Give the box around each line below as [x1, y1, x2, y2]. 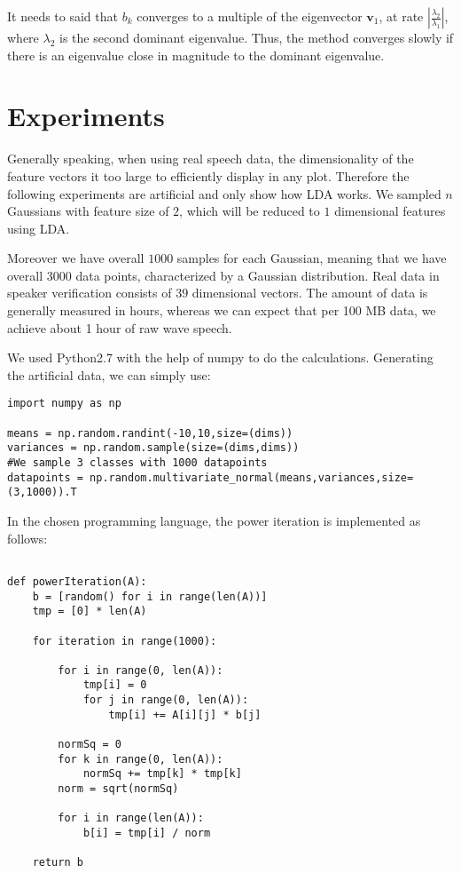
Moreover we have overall [7, 249, 145, 267]
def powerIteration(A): [7, 575, 147, 588]
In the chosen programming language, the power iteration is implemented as [7, 512, 421, 530]
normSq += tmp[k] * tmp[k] [82, 767, 242, 781]
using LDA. [7, 218, 70, 237]
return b [32, 856, 83, 869]
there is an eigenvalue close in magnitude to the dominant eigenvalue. [7, 45, 385, 64]
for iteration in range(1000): [32, 634, 217, 647]
